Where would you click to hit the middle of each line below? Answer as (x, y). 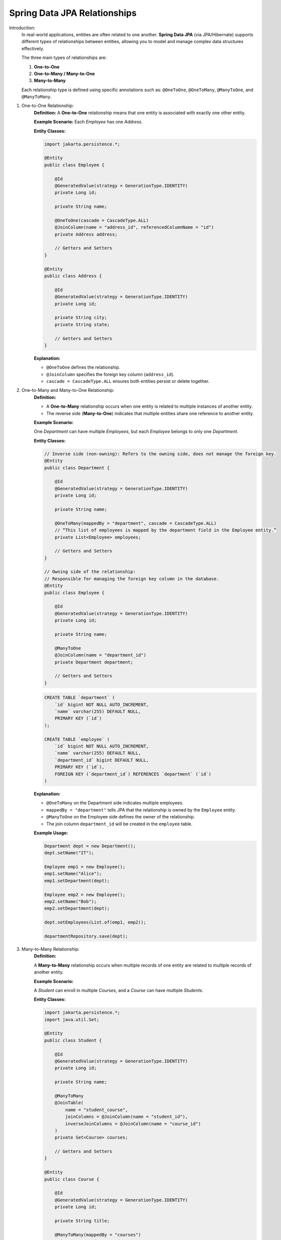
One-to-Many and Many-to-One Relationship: (68, 390)
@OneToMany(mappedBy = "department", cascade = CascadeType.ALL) (136, 523)
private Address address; (86, 234)
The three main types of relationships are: (64, 58)
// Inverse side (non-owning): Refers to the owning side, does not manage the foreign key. (160, 454)
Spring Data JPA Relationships (73, 13)
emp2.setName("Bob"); (70, 902)
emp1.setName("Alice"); (73, 874)
